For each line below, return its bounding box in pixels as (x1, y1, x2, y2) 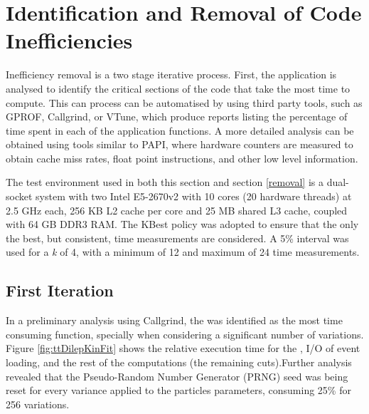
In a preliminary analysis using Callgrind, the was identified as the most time (6, 313, 343, 328)
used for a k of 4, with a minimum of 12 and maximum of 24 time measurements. (6, 244, 360, 259)
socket (6, 189, 33, 204)
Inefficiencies (6, 26, 133, 55)
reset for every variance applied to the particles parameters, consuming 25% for (6, 383, 351, 398)
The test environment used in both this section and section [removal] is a (6, 175, 323, 190)
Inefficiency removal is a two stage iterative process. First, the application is (6, 67, 337, 82)
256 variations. (6, 396, 70, 411)
